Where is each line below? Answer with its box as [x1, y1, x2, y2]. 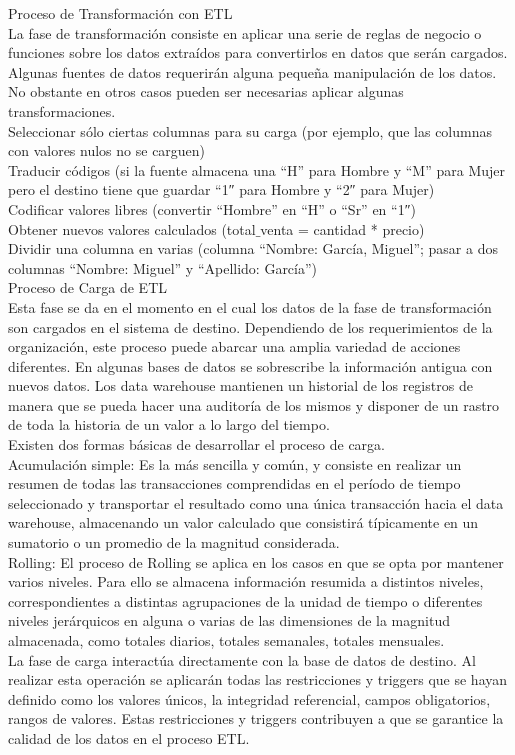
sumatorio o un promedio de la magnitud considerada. [8, 532, 340, 553]
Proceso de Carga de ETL [8, 277, 167, 298]
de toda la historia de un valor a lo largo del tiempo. [8, 414, 330, 435]
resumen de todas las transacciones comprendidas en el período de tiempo [8, 473, 461, 494]
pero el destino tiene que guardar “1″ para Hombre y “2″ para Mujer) [8, 179, 435, 200]
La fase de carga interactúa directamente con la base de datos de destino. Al [8, 649, 477, 670]
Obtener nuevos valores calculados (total [8, 218, 256, 239]
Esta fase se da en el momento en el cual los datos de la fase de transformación [8, 296, 492, 317]
